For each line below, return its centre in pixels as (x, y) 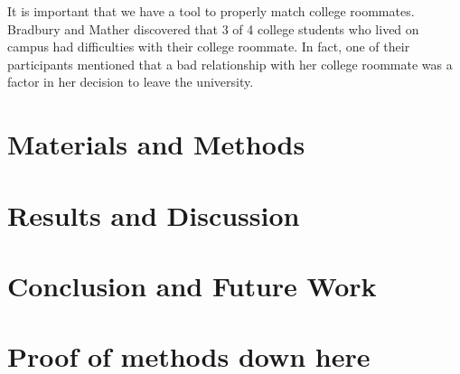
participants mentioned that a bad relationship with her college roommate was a (230, 64)
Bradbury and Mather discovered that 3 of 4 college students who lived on (213, 28)
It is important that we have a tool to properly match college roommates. (211, 11)
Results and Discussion (154, 215)
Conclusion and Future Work (192, 285)
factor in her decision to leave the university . (131, 82)
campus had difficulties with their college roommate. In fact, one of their (209, 47)
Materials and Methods (156, 144)
